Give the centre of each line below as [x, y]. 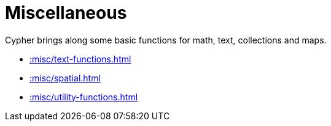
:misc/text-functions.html [80, 59]
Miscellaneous [66, 13]
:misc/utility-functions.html [84, 97]
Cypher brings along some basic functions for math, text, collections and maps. [166, 40]
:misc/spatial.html [65, 78]
